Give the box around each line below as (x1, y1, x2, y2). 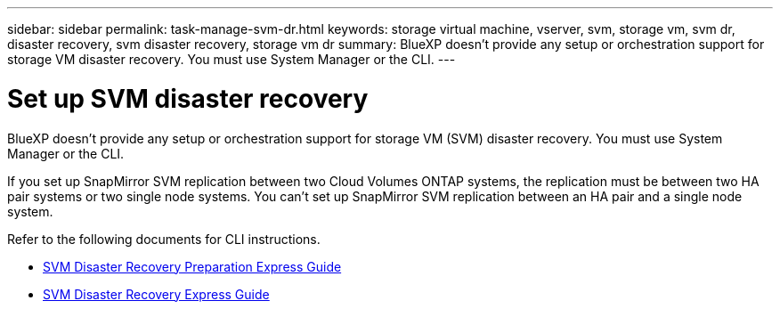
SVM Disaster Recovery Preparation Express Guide (43, 258, 342, 274)
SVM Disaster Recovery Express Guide (43, 286, 270, 302)
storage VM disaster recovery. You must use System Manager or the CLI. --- (7, 52, 456, 67)
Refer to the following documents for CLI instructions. (7, 231, 321, 247)
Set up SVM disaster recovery (7, 83, 369, 114)
